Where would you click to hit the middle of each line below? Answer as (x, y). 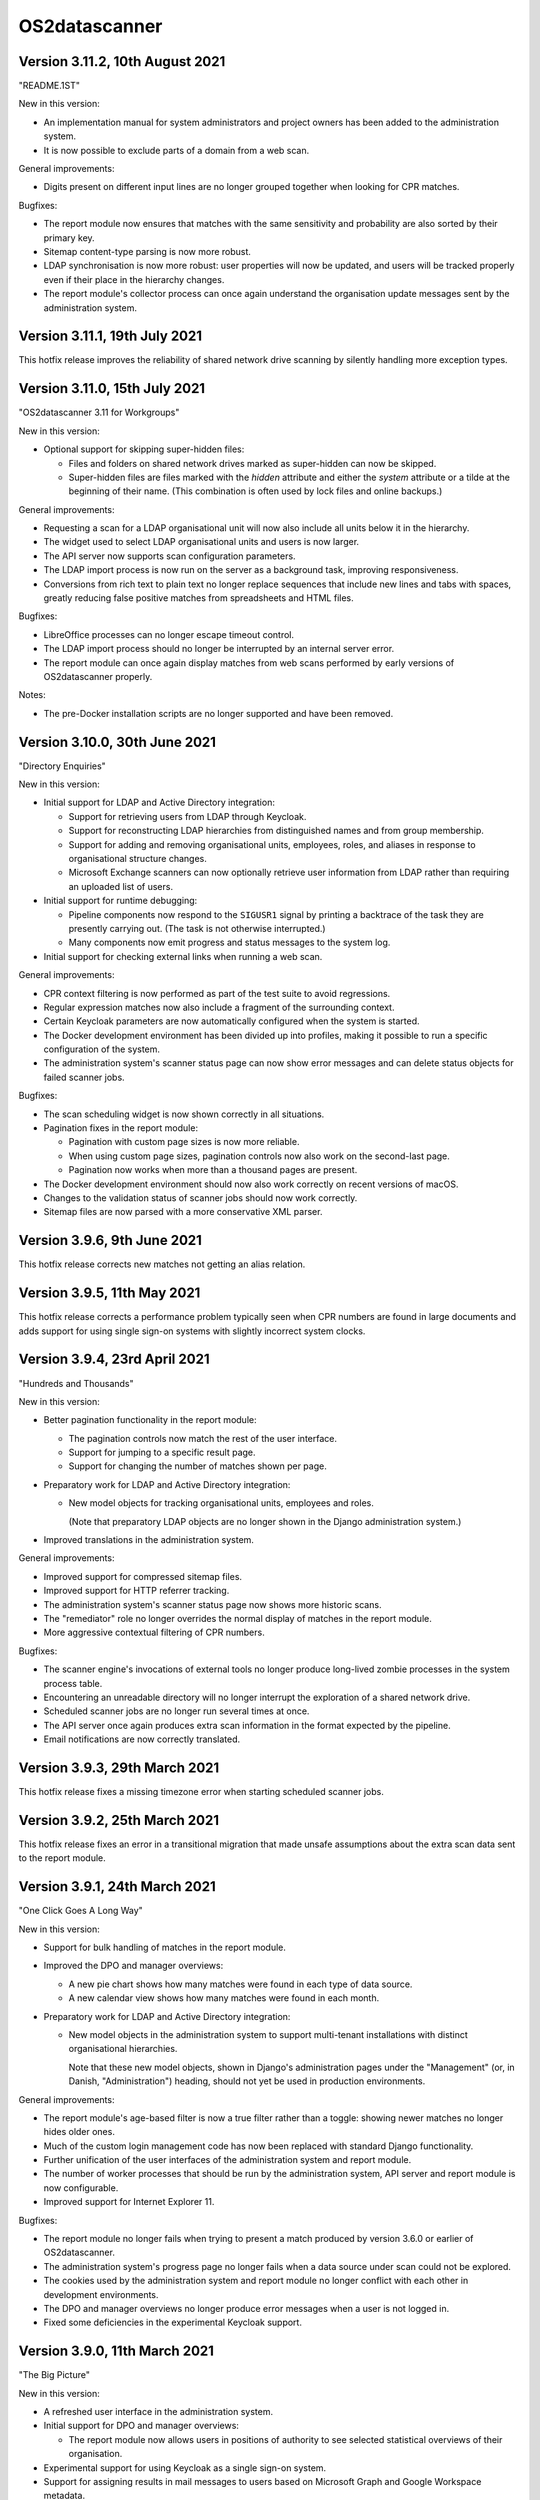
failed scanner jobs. (84, 1077)
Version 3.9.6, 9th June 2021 (110, 1240)
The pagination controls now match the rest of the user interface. (203, 1438)
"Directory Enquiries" (62, 766)
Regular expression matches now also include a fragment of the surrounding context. (219, 1007)
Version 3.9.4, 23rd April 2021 (114, 1359)
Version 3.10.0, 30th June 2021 (117, 741)
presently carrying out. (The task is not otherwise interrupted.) (197, 928)
